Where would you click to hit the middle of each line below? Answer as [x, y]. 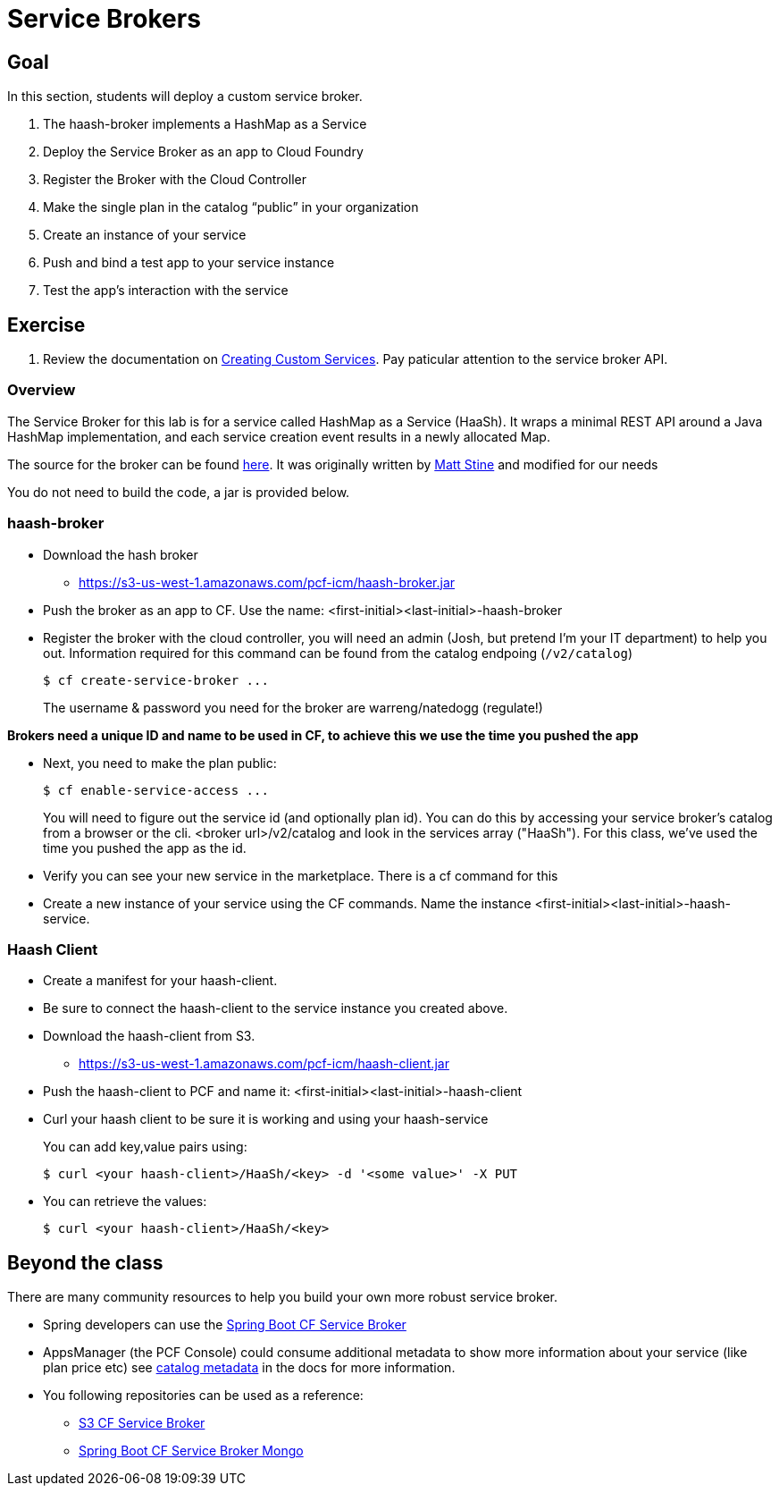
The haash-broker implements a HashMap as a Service [205, 124]
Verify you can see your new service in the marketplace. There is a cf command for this [301, 875]
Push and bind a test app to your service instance [189, 263]
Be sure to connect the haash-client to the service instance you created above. [276, 1008]
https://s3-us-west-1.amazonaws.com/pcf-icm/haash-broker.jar [267, 582]
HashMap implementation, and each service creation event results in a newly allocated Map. [279, 436]
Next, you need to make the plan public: [160, 763]
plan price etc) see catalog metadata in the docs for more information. [249, 1368]
